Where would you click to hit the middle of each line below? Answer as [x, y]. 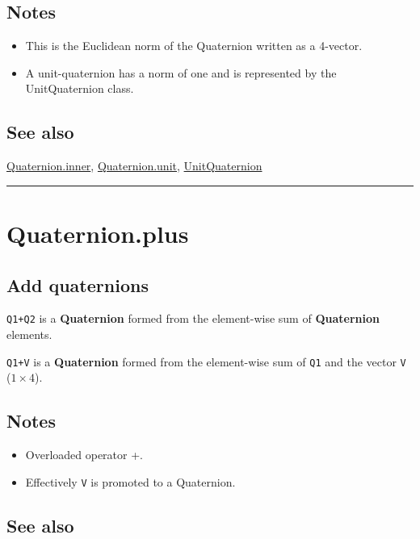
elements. [29, 334]
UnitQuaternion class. [80, 88]
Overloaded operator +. [84, 455]
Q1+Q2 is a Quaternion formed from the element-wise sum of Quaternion [193, 318]
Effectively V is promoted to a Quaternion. [130, 481]
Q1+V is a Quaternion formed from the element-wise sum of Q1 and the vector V [206, 361]
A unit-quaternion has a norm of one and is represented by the [181, 72]
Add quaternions [78, 284]
